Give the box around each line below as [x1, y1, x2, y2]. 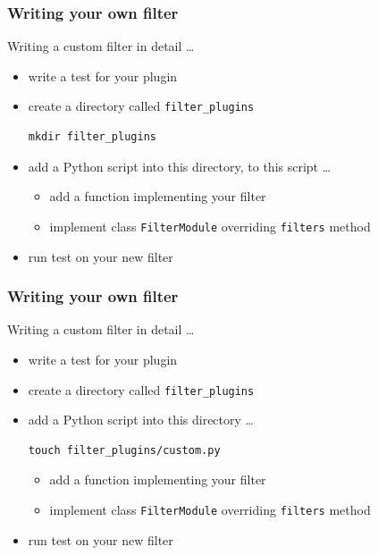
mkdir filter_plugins [28, 130, 156, 144]
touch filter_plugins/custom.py [28, 443, 221, 457]
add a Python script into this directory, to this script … [28, 156, 332, 175]
